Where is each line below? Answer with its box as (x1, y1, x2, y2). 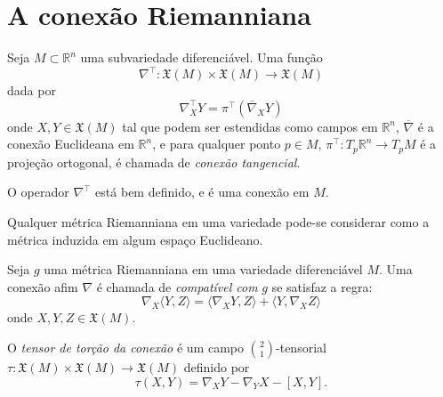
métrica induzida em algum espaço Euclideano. (7, 230, 263, 248)
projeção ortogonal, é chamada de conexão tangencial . (7, 152, 301, 171)
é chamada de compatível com (96, 277, 258, 296)
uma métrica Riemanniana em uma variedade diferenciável (44, 260, 363, 279)
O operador (7, 182, 69, 201)
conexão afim (7, 277, 78, 296)
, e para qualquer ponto (152, 134, 281, 153)
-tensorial (276, 338, 326, 357)
